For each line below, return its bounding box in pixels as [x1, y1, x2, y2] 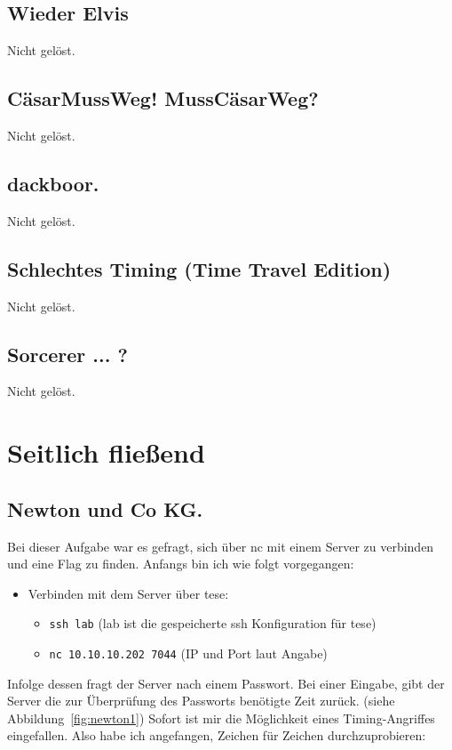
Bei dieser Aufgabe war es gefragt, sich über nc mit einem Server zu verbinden [7, 536, 434, 555]
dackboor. [7, 169, 99, 197]
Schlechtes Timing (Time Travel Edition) [7, 254, 392, 282]
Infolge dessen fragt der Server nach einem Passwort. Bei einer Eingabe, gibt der [7, 673, 445, 692]
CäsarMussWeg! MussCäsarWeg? [7, 85, 319, 112]
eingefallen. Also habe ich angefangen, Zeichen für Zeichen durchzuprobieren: [7, 726, 426, 745]
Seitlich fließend [7, 434, 205, 471]
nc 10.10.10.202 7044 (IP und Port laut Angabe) [49, 644, 328, 662]
